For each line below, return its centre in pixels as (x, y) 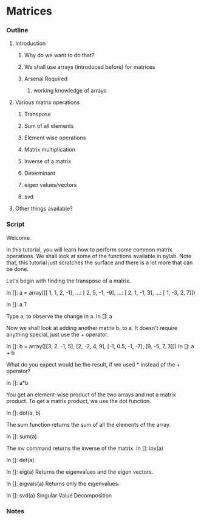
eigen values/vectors (50, 185)
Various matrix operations (47, 102)
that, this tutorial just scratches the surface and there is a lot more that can (100, 262)
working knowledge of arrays (70, 91)
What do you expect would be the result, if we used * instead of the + (93, 364)
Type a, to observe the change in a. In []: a (59, 316)
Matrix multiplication (50, 150)
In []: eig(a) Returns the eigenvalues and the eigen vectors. (80, 472)
